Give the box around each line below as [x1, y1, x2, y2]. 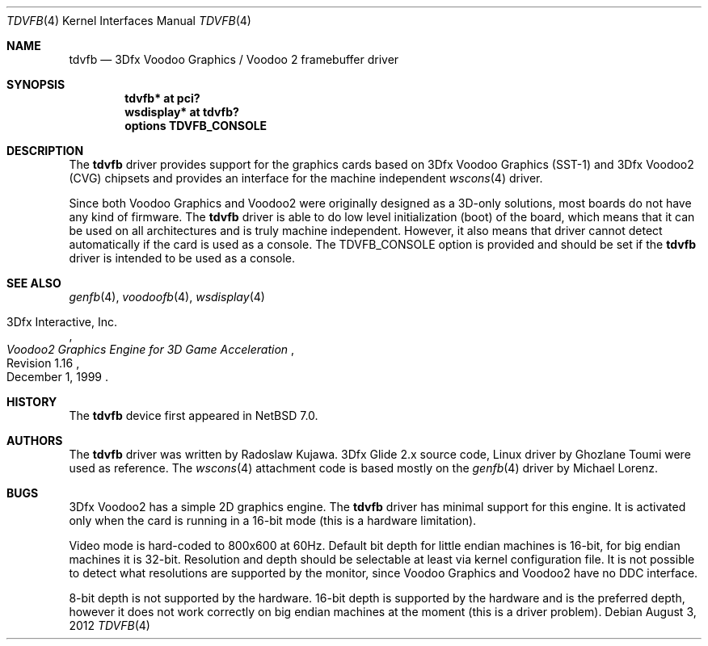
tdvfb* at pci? [124, 91, 200, 105]
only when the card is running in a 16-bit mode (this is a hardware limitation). [69, 514, 477, 527]
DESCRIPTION [6, 144, 84, 157]
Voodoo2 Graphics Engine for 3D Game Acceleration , [6, 342, 295, 356]
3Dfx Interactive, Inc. [6, 315, 118, 329]
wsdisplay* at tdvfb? [124, 105, 239, 119]
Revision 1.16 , [6, 356, 80, 370]
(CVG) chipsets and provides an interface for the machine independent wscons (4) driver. [69, 171, 543, 185]
